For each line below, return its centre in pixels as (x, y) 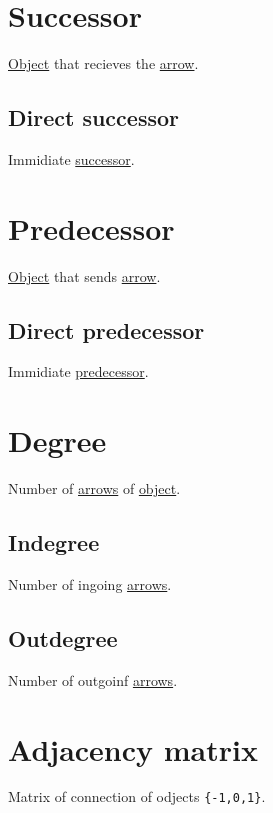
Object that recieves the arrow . (103, 63)
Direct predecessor (106, 329)
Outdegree (63, 637)
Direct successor (93, 117)
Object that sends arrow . (84, 275)
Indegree (54, 542)
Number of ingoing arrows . (90, 583)
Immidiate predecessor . (78, 371)
